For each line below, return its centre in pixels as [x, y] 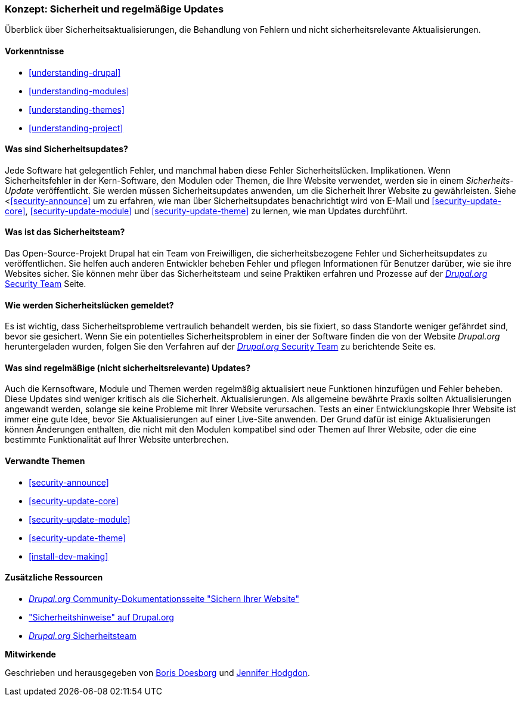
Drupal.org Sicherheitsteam [83, 635]
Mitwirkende [30, 654]
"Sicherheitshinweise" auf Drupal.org [101, 617]
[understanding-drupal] [75, 72]
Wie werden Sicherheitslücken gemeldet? [89, 305]
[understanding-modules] [79, 91]
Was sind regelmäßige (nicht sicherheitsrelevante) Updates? [128, 368]
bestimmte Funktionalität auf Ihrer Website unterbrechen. [117, 440]
